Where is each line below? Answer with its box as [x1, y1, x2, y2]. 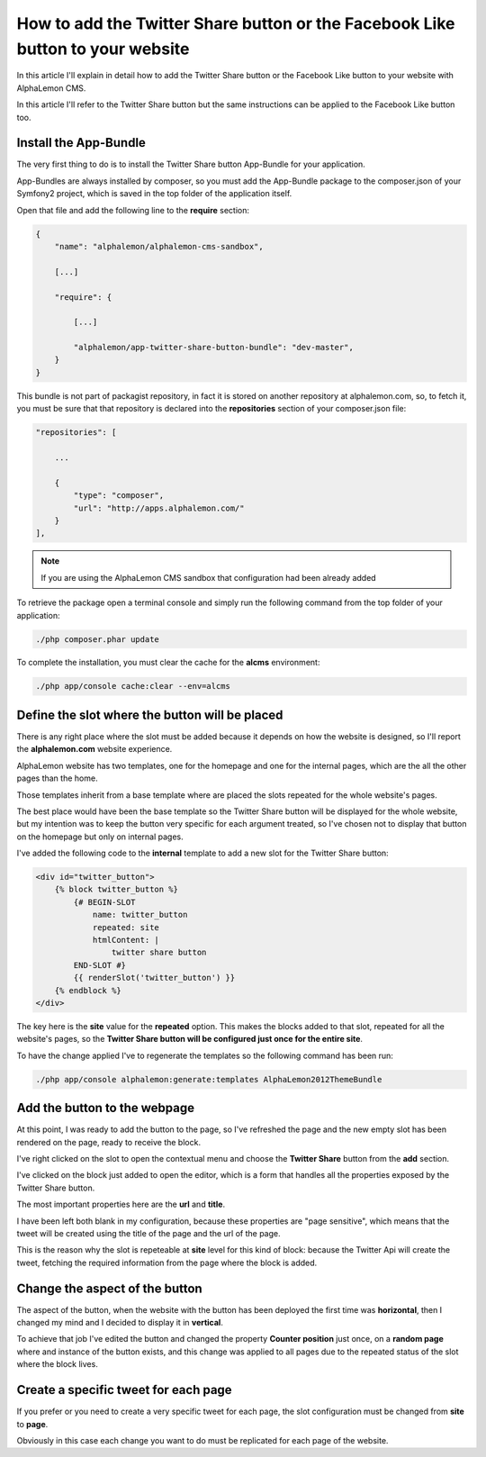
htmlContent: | [92, 935, 159, 946]
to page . [16, 1418, 49, 1429]
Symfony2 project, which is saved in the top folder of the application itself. [16, 188, 292, 199]
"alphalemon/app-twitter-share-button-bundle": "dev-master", [73, 342, 355, 353]
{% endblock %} [54, 985, 121, 995]
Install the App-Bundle [16, 135, 146, 150]
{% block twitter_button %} [54, 884, 179, 895]
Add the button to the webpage [16, 1100, 195, 1116]
